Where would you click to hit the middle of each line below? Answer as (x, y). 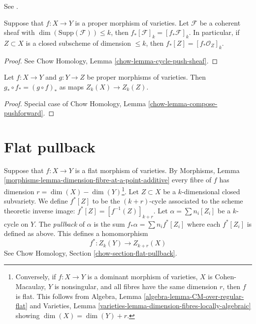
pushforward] (24, 113)
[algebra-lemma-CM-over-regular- (194, 296)
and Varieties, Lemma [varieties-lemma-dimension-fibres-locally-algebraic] (140, 306)
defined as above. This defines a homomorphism (76, 233)
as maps (71, 86)
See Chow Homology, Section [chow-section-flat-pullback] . (91, 252)
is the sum (109, 223)
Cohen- (225, 277)
